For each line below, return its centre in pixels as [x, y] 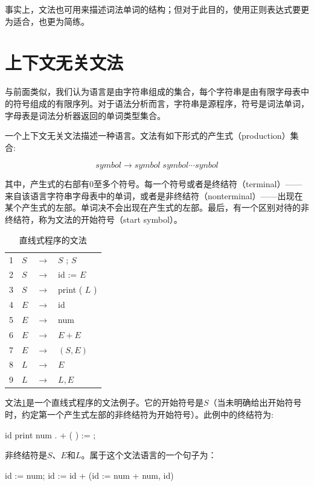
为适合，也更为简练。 [47, 21]
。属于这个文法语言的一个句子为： [149, 455]
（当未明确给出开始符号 [255, 402]
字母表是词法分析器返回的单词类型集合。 [85, 115]
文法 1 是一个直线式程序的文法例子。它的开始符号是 [104, 402]
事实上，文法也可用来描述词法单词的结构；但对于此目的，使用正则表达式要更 [157, 9]
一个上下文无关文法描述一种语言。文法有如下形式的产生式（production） [148, 136]
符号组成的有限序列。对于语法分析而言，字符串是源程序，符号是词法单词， [161, 103]
